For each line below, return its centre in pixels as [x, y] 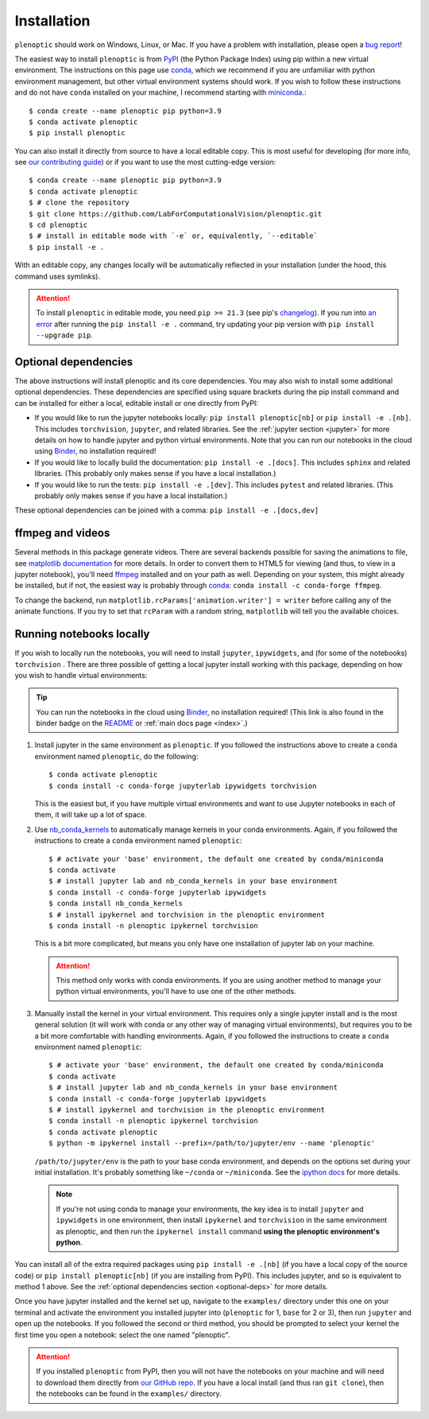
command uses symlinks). [58, 276]
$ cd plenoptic [58, 225]
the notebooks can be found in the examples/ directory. [129, 1394]
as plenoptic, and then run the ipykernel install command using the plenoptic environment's [218, 1231]
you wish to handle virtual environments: [81, 675]
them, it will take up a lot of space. [91, 815]
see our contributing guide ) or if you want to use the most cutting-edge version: [145, 162]
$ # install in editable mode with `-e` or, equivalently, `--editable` [173, 236]
